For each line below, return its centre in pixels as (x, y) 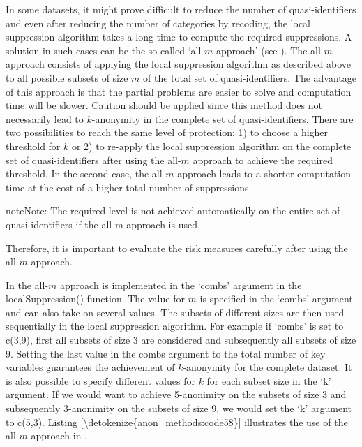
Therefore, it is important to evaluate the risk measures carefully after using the (177, 248)
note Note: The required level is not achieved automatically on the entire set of (173, 211)
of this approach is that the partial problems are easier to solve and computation (179, 91)
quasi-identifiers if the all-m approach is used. (103, 224)
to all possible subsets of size (67, 77)
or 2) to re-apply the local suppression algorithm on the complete (211, 146)
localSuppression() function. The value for (95, 299)
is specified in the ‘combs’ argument (276, 299)
